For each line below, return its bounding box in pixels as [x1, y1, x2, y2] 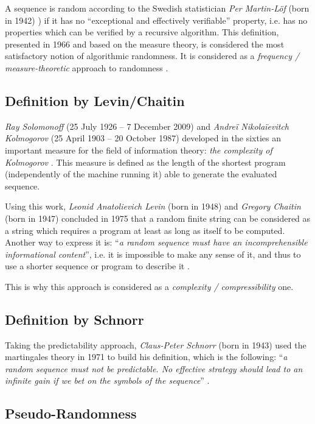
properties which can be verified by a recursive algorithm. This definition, [5, 26, 279, 38]
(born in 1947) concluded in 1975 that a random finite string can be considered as [5, 211, 311, 224]
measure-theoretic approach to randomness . [5, 61, 168, 74]
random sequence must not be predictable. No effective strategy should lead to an [5, 362, 303, 375]
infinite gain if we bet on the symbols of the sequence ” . [5, 374, 210, 387]
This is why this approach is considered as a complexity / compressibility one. [5, 280, 294, 292]
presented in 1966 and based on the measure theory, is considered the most [5, 37, 285, 50]
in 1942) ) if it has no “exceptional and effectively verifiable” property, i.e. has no [5, 13, 308, 26]
